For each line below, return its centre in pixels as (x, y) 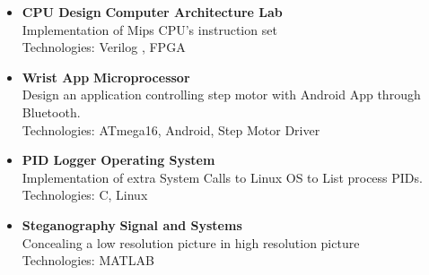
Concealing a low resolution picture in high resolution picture (191, 242)
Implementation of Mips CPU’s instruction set (149, 29)
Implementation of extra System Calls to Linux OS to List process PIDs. (222, 177)
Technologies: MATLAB (88, 260)
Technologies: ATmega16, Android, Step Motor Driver (171, 129)
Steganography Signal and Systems (132, 224)
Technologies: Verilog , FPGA (104, 47)
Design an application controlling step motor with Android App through (221, 95)
